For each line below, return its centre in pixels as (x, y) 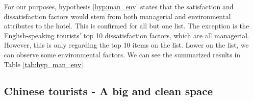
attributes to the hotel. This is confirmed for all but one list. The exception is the (126, 26)
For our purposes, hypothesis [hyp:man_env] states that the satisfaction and (119, 6)
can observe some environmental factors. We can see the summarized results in (122, 54)
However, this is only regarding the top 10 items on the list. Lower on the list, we (126, 45)
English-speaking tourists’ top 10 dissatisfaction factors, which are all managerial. (126, 35)
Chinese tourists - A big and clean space (109, 90)
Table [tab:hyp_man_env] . (45, 64)
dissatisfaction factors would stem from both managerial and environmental (117, 16)
